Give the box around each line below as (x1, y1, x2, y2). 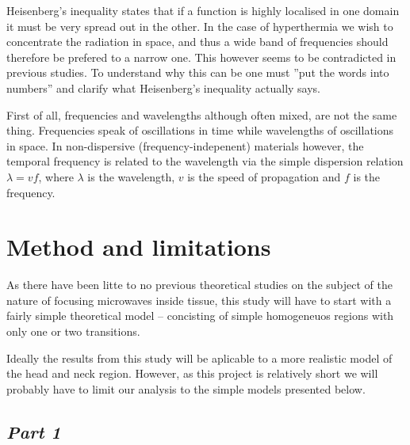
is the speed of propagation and (187, 168, 341, 184)
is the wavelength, (87, 168, 175, 184)
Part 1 (6, 419, 61, 443)
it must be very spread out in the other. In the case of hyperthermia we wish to (6, 17, 393, 34)
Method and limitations (6, 230, 271, 263)
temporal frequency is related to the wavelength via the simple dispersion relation (6, 153, 404, 169)
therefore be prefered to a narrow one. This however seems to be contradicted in (6, 48, 397, 65)
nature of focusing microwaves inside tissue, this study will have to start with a (6, 291, 392, 308)
